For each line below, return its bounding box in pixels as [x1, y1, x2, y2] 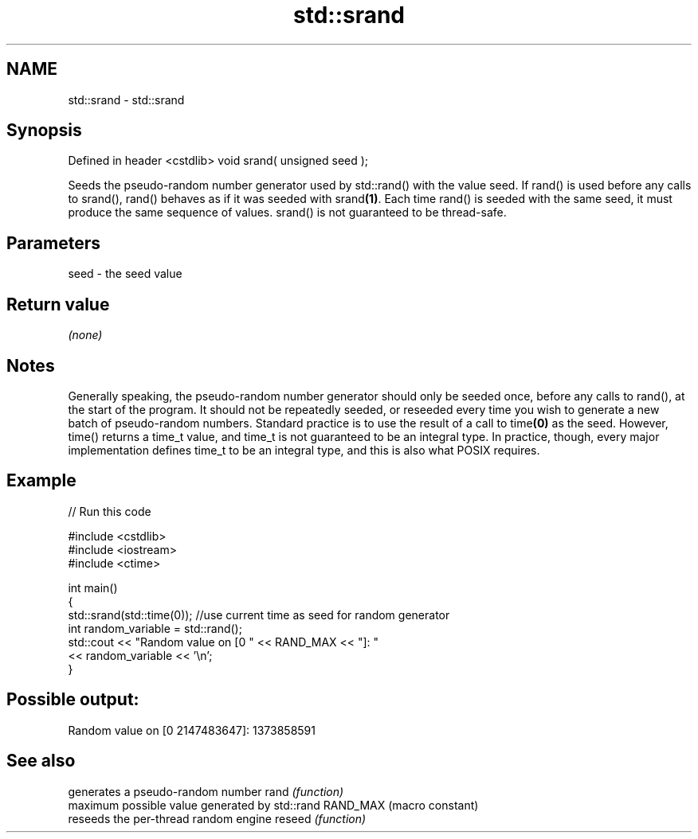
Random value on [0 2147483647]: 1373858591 [68, 723, 316, 737]
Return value [6, 294, 110, 314]
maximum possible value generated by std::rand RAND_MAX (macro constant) [68, 798, 479, 812]
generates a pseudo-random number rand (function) [68, 784, 344, 798]
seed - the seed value [68, 267, 182, 281]
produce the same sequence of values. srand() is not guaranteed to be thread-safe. [68, 205, 507, 220]
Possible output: [6, 689, 139, 710]
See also [6, 751, 76, 771]
